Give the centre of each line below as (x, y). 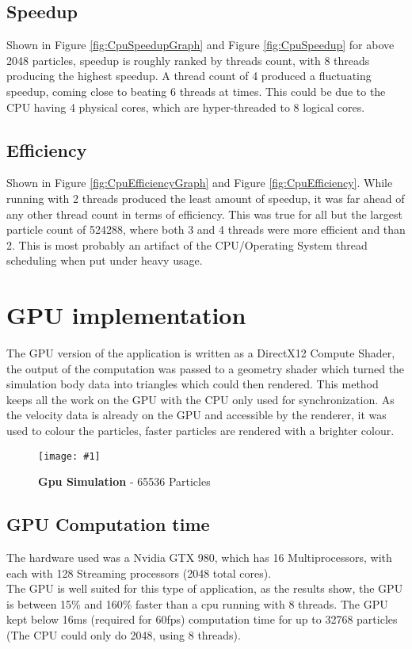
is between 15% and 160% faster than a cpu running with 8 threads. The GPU (197, 603)
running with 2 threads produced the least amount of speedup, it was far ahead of (206, 198)
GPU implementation (126, 315)
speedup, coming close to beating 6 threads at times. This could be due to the (196, 91)
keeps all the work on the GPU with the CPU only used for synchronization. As (200, 399)
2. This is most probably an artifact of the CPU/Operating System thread (187, 244)
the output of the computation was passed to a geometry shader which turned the (206, 368)
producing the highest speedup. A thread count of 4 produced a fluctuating (189, 76)
